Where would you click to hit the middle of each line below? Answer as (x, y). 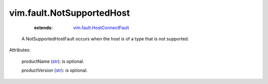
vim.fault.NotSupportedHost (69, 13)
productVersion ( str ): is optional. (55, 70)
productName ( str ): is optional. (53, 61)
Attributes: (20, 50)
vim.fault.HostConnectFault (101, 28)
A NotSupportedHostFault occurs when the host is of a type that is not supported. (105, 39)
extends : (43, 28)
